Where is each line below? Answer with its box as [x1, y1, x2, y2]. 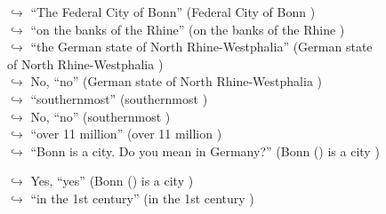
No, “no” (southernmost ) [30, 107, 171, 125]
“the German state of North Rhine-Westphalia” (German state [30, 37, 373, 56]
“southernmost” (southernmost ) [30, 89, 208, 107]
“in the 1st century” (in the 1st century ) [30, 188, 254, 207]
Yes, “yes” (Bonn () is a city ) [30, 171, 194, 190]
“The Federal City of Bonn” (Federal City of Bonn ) [30, 3, 316, 20]
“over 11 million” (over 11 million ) [30, 124, 222, 143]
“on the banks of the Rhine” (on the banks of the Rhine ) [30, 20, 345, 38]
